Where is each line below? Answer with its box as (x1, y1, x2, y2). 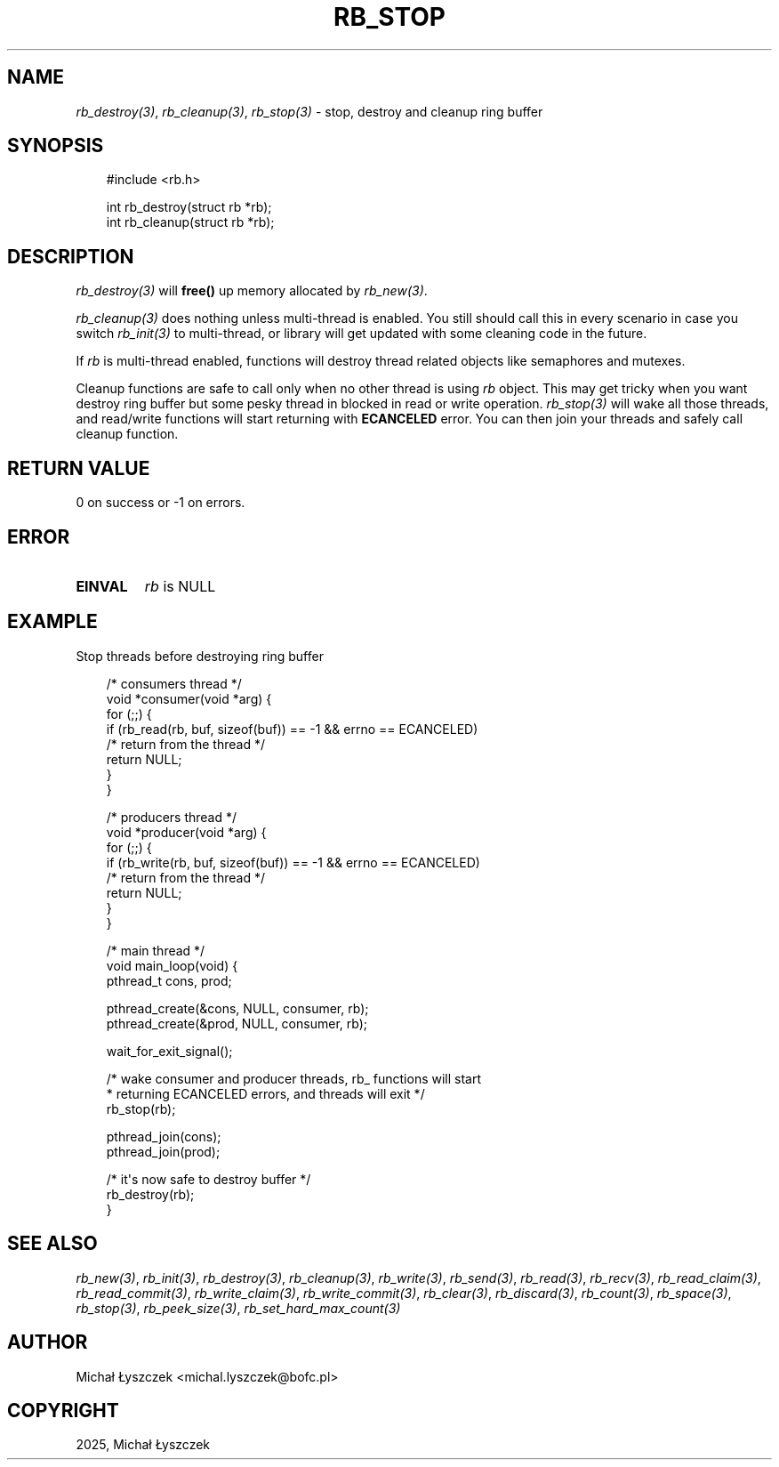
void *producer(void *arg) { (106, 824, 267, 840)
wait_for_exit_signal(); (106, 1043, 233, 1059)
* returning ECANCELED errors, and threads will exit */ (106, 1085, 425, 1101)
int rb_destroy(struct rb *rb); (106, 199, 272, 215)
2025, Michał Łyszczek (76, 1437, 211, 1453)
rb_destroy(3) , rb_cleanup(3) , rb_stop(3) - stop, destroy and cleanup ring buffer (76, 103, 543, 119)
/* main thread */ (106, 942, 205, 958)
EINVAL (76, 576, 128, 595)
